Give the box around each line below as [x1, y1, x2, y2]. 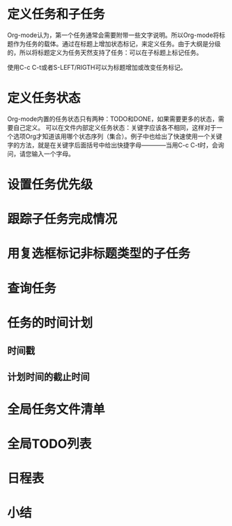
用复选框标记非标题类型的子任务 [7, 246, 191, 262]
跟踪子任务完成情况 [7, 211, 118, 227]
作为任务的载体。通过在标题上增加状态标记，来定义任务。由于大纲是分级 [13, 39, 221, 48]
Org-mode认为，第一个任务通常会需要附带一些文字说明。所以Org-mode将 [7, 31, 219, 39]
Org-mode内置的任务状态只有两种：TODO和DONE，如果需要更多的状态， [7, 115, 219, 123]
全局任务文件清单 [7, 401, 106, 417]
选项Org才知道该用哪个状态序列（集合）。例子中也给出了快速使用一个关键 [13, 132, 223, 140]
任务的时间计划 [7, 315, 93, 330]
